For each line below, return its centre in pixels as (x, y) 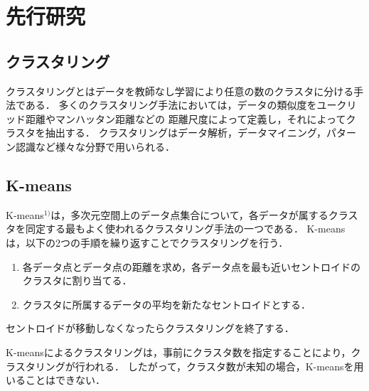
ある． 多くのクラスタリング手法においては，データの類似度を (171, 105)
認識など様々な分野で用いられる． (95, 146)
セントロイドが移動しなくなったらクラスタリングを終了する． (150, 328)
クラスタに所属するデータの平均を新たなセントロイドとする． (167, 304)
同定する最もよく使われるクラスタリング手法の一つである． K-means (185, 229)
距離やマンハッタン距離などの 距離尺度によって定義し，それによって (186, 118)
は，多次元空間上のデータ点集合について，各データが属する (189, 214)
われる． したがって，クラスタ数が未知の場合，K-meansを (219, 366)
